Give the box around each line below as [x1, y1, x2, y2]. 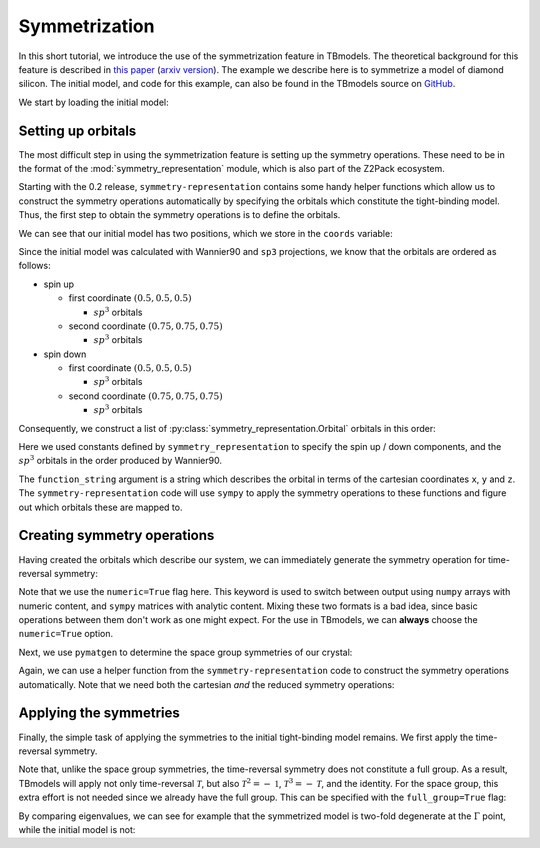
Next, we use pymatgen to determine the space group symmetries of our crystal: [18, 646, 353, 658]
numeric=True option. [18, 628, 114, 640]
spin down [43, 348, 87, 360]
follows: [18, 260, 51, 272]
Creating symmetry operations [18, 527, 215, 544]
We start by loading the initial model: [18, 96, 169, 108]
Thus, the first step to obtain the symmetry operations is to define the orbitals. [18, 209, 341, 221]
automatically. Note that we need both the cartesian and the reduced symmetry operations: [18, 678, 395, 690]
